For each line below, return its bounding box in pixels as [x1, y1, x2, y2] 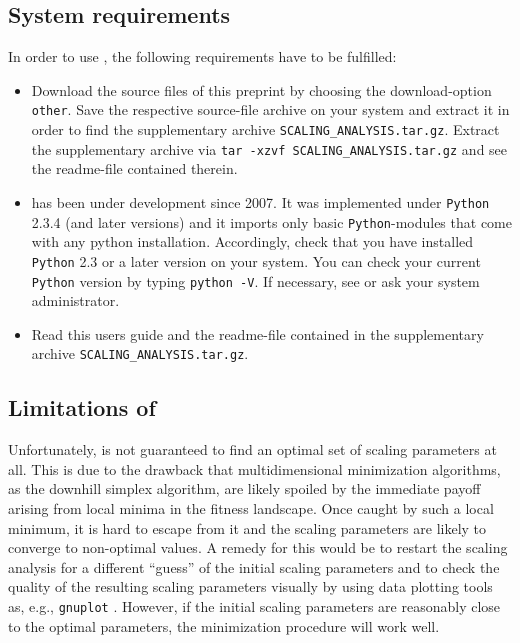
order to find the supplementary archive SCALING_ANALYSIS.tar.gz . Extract [31, 119, 500, 140]
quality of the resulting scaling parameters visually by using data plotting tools [8, 576, 493, 597]
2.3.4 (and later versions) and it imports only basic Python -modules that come [31, 211, 512, 232]
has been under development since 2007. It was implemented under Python [31, 191, 490, 212]
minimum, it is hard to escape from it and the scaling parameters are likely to [8, 517, 487, 538]
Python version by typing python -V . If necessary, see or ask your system [31, 270, 480, 291]
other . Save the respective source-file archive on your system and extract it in [31, 99, 510, 120]
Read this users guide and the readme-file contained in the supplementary [31, 323, 484, 344]
